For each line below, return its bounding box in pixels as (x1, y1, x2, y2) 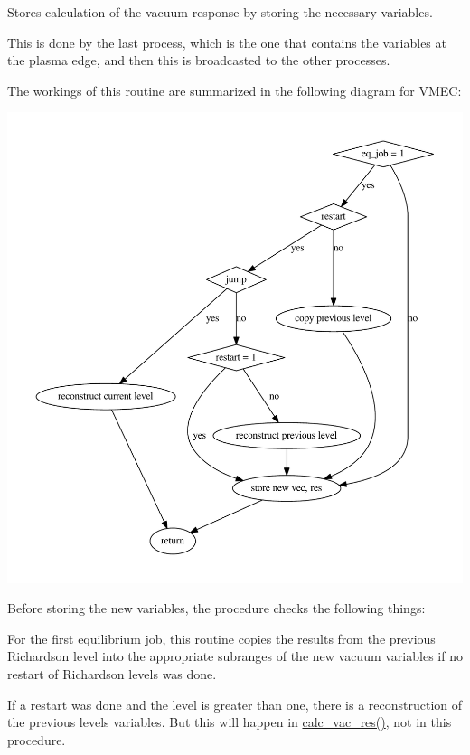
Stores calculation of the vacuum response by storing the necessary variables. (7, 3, 433, 21)
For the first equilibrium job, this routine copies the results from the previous (7, 628, 436, 647)
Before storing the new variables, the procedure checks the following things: (7, 599, 426, 618)
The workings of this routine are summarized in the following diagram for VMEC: (7, 80, 462, 99)
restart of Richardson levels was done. (7, 665, 217, 683)
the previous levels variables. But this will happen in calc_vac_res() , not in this (7, 713, 452, 731)
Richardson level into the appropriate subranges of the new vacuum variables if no (7, 646, 463, 665)
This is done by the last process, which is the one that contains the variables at (7, 33, 446, 52)
